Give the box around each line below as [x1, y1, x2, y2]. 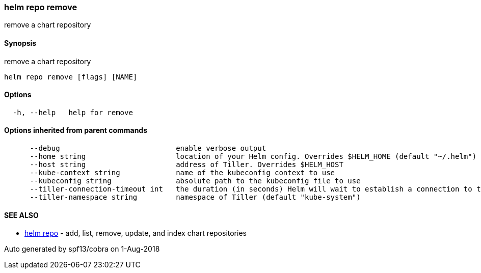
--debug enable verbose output [30, 144, 266, 153]
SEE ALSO [4, 210, 39, 220]
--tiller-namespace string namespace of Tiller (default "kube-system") [30, 193, 361, 202]
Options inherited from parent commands [4, 126, 148, 135]
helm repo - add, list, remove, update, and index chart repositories [24, 229, 247, 238]
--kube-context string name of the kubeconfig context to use [30, 169, 335, 177]
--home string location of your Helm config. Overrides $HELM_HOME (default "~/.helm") [30, 152, 477, 161]
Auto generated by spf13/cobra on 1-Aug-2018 [4, 244, 160, 254]
